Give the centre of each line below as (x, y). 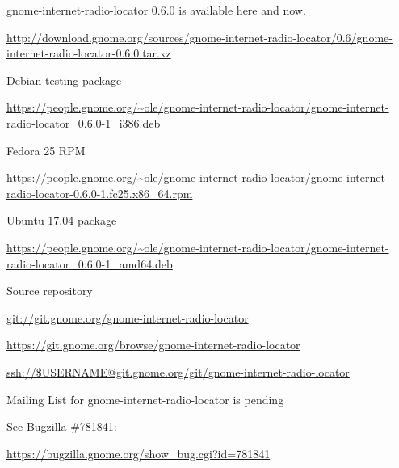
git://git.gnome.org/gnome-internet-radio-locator (128, 317)
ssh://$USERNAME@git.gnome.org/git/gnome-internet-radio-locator (178, 371)
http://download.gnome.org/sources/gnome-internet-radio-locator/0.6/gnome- (199, 37)
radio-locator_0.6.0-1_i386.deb (84, 122)
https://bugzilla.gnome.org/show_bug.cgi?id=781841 (139, 453)
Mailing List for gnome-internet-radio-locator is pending (145, 399)
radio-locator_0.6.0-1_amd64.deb (90, 263)
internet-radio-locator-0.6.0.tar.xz (89, 53)
